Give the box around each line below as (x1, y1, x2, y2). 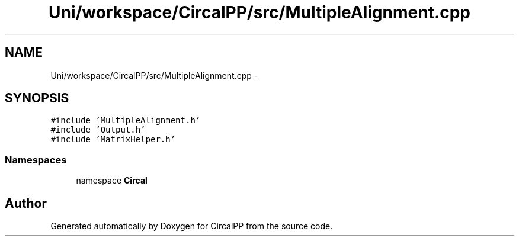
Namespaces (5, 153, 67, 166)
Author (5, 195, 47, 211)
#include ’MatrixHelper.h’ (50, 134, 176, 144)
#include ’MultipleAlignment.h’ (50, 115, 201, 126)
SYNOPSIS (5, 91, 69, 106)
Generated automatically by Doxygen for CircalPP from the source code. (50, 221, 333, 232)
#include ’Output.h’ (50, 125, 146, 135)
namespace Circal (76, 175, 148, 186)
